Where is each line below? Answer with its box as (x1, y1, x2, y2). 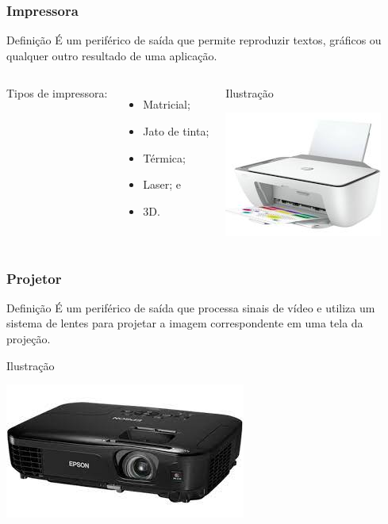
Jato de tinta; (143, 123, 209, 139)
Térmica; (143, 149, 186, 166)
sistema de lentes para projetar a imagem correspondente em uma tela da (6, 315, 363, 331)
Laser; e (143, 176, 182, 193)
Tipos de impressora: (6, 85, 108, 101)
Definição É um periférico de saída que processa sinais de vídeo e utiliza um (6, 299, 375, 316)
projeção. (6, 331, 51, 346)
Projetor (6, 268, 62, 288)
